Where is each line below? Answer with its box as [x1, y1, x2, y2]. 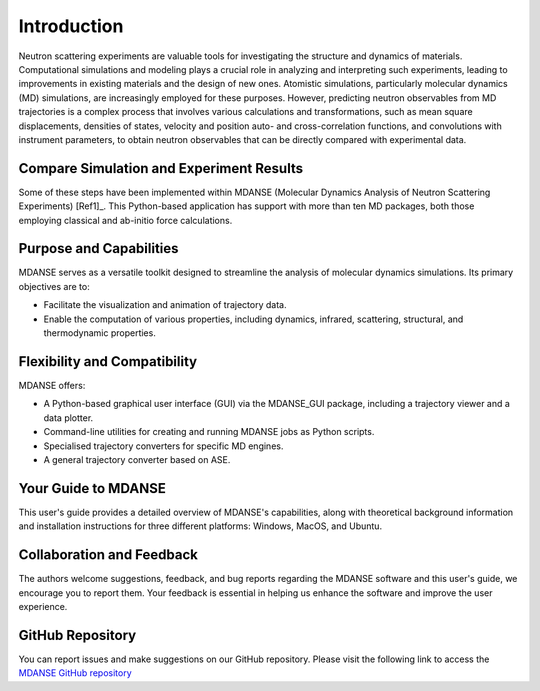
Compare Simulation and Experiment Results [18, 160, 304, 177]
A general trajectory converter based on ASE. [43, 453, 231, 465]
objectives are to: [18, 280, 90, 292]
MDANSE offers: [18, 379, 86, 391]
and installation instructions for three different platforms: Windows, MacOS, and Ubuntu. [18, 520, 383, 532]
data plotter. [43, 411, 94, 424]
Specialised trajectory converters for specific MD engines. [43, 440, 284, 452]
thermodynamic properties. [43, 327, 157, 339]
